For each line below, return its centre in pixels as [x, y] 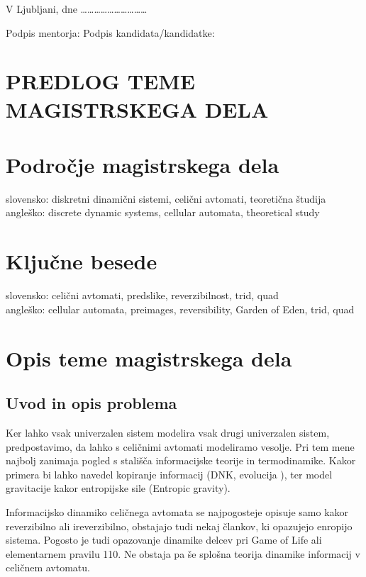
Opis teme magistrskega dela [149, 358]
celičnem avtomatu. [48, 567]
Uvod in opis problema [91, 403]
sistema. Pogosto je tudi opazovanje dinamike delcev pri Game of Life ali [164, 540]
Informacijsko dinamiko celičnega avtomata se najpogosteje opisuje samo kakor [177, 511]
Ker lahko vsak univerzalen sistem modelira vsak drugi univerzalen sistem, [168, 432]
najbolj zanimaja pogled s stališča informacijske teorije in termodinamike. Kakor [181, 460]
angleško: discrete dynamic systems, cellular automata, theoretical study [163, 212]
